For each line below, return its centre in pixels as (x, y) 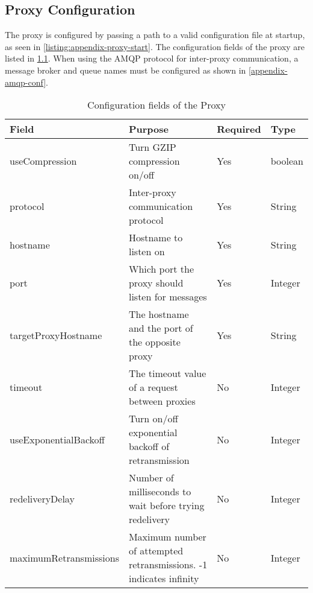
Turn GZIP (152, 147)
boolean (287, 161)
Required (239, 129)
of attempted (156, 551)
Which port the (161, 269)
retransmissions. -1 (168, 565)
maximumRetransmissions (64, 557)
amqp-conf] (26, 82)
